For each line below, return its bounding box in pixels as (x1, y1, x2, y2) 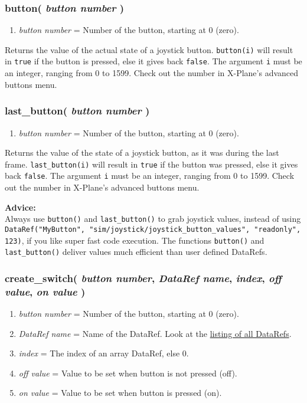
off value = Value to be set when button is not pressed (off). (18, 366, 237, 379)
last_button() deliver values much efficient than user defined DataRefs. (5, 245, 267, 258)
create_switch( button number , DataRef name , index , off (5, 270, 282, 285)
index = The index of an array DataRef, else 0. (18, 347, 189, 359)
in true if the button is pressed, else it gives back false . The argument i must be (5, 55, 302, 67)
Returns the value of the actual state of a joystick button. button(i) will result (5, 43, 293, 55)
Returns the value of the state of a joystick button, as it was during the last (5, 146, 279, 159)
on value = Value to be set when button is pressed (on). (18, 386, 222, 399)
